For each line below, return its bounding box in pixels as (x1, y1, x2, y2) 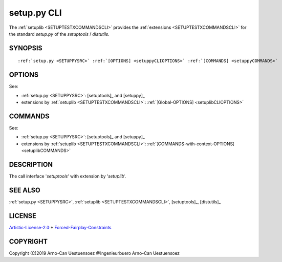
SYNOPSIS (9, 44, 43, 52)
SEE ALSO (9, 186, 41, 194)
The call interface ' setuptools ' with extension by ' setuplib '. (9, 174, 127, 179)
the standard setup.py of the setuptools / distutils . (9, 31, 109, 37)
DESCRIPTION (9, 160, 53, 169)
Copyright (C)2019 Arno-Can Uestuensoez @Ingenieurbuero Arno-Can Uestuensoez (9, 250, 180, 256)
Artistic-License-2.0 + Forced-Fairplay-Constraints (9, 224, 112, 230)
